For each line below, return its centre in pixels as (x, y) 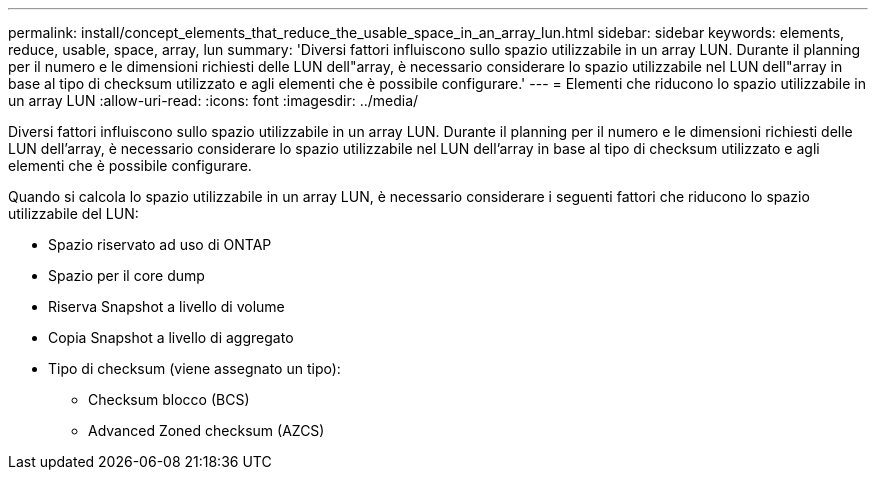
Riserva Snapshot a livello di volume (166, 306)
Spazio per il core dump (126, 275)
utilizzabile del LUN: (73, 213)
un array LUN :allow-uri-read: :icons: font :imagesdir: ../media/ (213, 100)
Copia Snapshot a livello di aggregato (171, 337)
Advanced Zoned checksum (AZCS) (206, 430)
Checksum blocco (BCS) (169, 399)
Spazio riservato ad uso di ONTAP (160, 244)
